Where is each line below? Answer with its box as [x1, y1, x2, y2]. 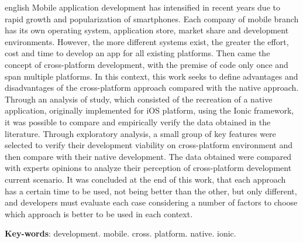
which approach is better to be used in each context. [5, 207, 193, 220]
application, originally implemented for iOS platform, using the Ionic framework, [5, 104, 294, 117]
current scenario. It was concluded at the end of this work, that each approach [5, 173, 286, 185]
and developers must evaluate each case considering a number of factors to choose [5, 196, 298, 208]
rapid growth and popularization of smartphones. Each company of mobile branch [5, 12, 299, 25]
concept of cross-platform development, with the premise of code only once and [5, 58, 288, 70]
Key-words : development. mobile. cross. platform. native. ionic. [5, 227, 236, 239]
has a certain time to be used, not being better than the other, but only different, [5, 184, 297, 197]
